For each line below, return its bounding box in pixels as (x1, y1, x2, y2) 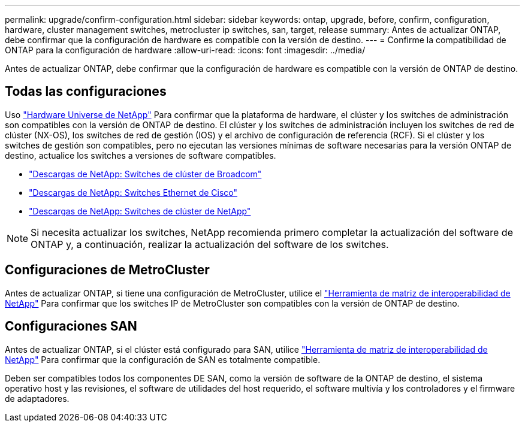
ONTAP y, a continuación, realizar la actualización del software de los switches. (31, 238, 389, 250)
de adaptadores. (5, 393, 70, 404)
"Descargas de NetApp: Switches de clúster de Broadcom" (29, 168, 262, 179)
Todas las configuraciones (5, 84, 167, 99)
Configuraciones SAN (5, 319, 137, 334)
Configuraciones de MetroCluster (5, 262, 210, 278)
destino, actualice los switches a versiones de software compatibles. (5, 150, 276, 160)
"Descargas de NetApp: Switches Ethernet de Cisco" (29, 187, 238, 198)
